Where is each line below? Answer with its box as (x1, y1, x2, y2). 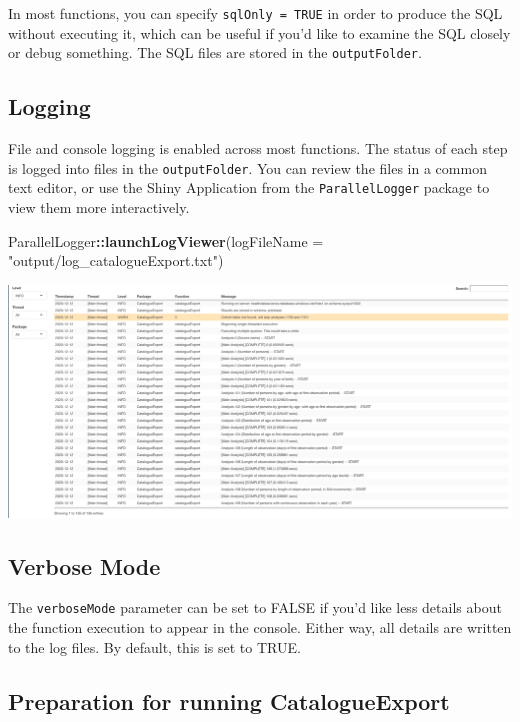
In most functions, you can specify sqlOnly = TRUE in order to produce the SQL (8, 3, 503, 23)
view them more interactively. (8, 197, 190, 218)
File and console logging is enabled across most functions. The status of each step (8, 138, 508, 159)
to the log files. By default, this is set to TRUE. (8, 636, 301, 657)
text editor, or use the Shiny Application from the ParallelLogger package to (8, 177, 490, 198)
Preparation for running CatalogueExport (8, 685, 450, 716)
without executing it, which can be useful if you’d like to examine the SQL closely (8, 22, 511, 43)
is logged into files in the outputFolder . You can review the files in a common (8, 157, 487, 178)
